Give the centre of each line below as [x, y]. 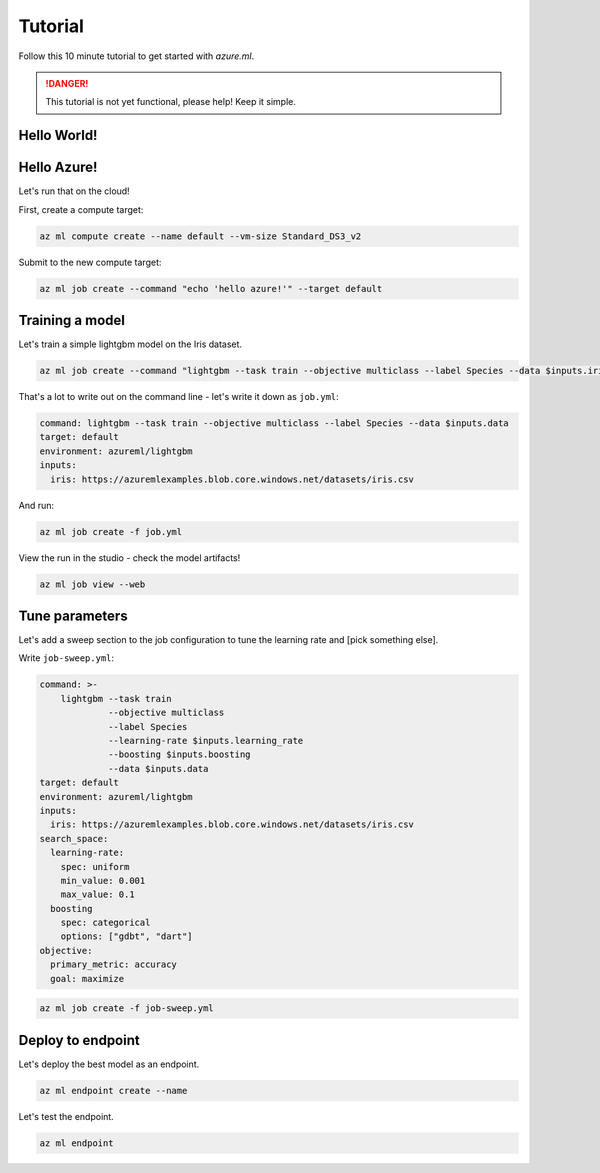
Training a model [71, 320]
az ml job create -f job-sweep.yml [126, 1008]
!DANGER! [67, 83]
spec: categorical [105, 923]
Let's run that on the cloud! [74, 191]
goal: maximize [87, 978]
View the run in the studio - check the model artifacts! [129, 557]
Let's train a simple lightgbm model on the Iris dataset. [130, 344]
